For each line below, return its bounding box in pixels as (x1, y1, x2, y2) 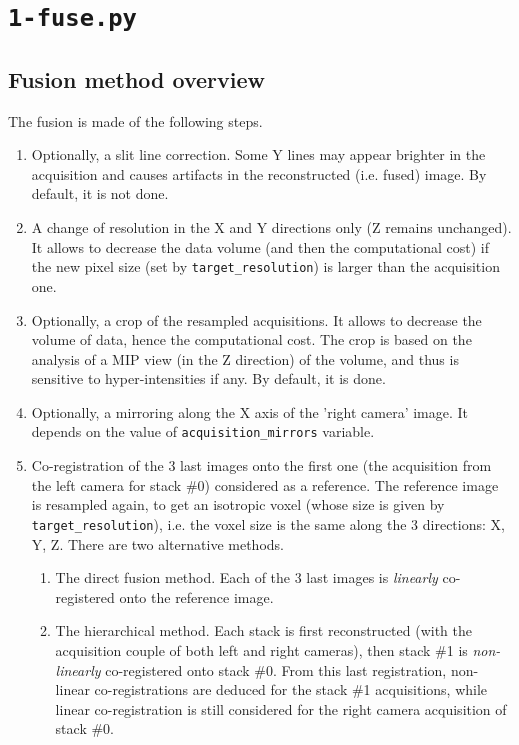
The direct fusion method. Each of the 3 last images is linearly (55, 567, 438, 588)
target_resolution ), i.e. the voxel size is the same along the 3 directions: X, (31, 513, 505, 534)
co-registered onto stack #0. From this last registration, (105, 659, 447, 680)
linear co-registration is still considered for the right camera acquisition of (55, 698, 507, 719)
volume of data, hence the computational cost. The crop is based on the (31, 329, 472, 350)
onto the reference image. (119, 586, 274, 607)
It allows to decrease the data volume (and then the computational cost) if (31, 236, 489, 257)
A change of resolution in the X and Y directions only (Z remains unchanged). (31, 217, 512, 238)
